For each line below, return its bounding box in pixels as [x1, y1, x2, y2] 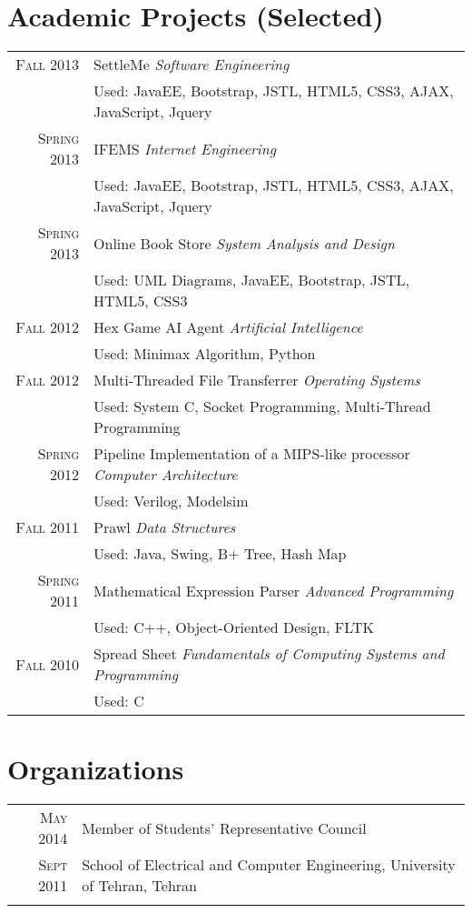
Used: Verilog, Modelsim [93, 490, 249, 512]
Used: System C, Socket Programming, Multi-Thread [93, 396, 431, 417]
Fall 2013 [15, 54, 80, 75]
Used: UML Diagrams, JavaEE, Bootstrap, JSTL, [93, 269, 409, 291]
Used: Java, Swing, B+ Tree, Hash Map [93, 543, 347, 565]
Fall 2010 [15, 653, 80, 675]
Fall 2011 [15, 517, 80, 538]
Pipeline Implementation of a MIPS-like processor [93, 443, 410, 465]
